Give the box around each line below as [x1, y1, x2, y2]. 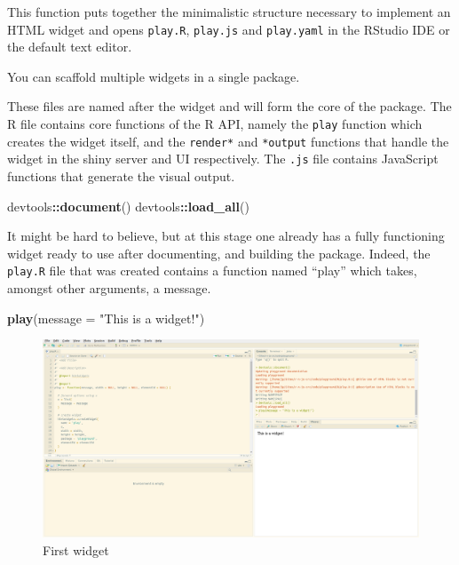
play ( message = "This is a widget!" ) [7, 308, 205, 327]
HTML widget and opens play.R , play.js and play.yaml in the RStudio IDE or [7, 20, 450, 38]
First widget [43, 540, 109, 559]
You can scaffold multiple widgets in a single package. [7, 67, 300, 85]
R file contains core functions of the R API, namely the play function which [7, 115, 423, 133]
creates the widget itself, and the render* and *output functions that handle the [7, 131, 449, 150]
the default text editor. [7, 37, 132, 56]
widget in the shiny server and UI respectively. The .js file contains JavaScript [7, 149, 439, 168]
